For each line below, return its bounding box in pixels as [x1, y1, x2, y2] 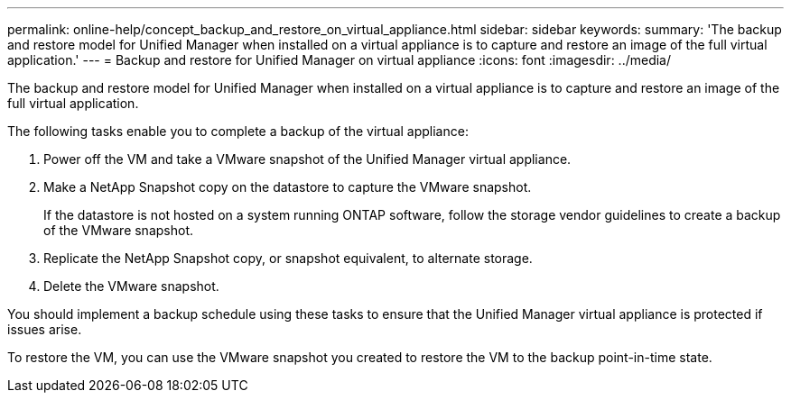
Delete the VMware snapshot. [43, 278, 219, 294]
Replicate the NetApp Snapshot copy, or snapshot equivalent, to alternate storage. [43, 250, 533, 266]
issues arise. [7, 322, 82, 337]
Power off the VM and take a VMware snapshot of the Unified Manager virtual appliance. [43, 151, 572, 167]
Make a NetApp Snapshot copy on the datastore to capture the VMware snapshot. [43, 179, 532, 195]
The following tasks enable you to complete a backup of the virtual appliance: [7, 123, 469, 139]
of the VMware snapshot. [43, 223, 194, 238]
